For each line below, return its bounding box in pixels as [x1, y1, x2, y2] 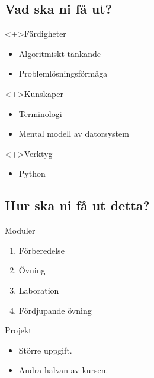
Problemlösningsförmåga [18, 67, 108, 80]
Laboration [18, 283, 59, 296]
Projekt [5, 324, 32, 336]
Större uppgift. [18, 344, 72, 356]
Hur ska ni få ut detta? [5, 196, 150, 215]
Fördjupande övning [18, 304, 92, 316]
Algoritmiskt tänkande [18, 47, 101, 59]
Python [18, 167, 46, 179]
